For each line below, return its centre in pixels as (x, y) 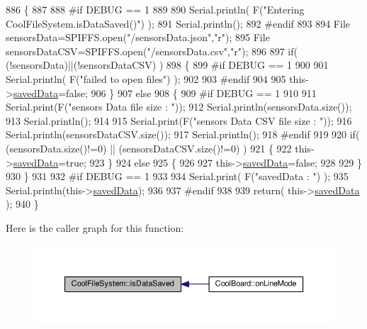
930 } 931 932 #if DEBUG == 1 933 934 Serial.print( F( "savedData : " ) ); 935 (177, 176)
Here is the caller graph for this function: (95, 227)
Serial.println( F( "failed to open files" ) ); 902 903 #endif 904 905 (146, 78)
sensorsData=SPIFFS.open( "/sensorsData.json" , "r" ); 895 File (138, 37)
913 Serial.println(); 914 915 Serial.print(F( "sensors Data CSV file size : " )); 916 (179, 120)
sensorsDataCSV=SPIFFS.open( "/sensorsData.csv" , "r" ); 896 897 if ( (152, 51)
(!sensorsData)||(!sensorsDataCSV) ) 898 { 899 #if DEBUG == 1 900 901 (167, 65)
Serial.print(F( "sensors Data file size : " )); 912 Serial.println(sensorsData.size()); (179, 107)
